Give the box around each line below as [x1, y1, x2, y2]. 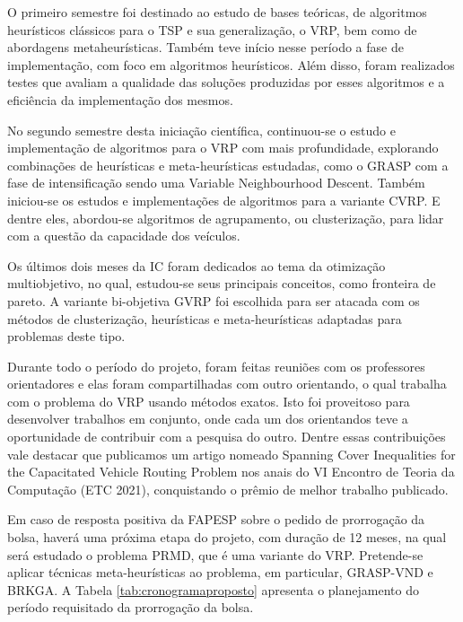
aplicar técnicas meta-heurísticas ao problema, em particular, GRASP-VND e [7, 563, 433, 582]
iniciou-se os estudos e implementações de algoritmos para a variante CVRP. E [7, 190, 441, 209]
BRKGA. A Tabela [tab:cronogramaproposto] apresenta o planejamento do [7, 580, 419, 599]
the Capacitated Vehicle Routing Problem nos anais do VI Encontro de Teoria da [7, 462, 455, 481]
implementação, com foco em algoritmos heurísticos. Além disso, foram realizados [7, 55, 455, 74]
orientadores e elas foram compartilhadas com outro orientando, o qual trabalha [7, 374, 447, 393]
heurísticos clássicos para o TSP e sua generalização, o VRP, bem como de [7, 20, 417, 39]
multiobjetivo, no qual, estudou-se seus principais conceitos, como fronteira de [7, 274, 436, 293]
